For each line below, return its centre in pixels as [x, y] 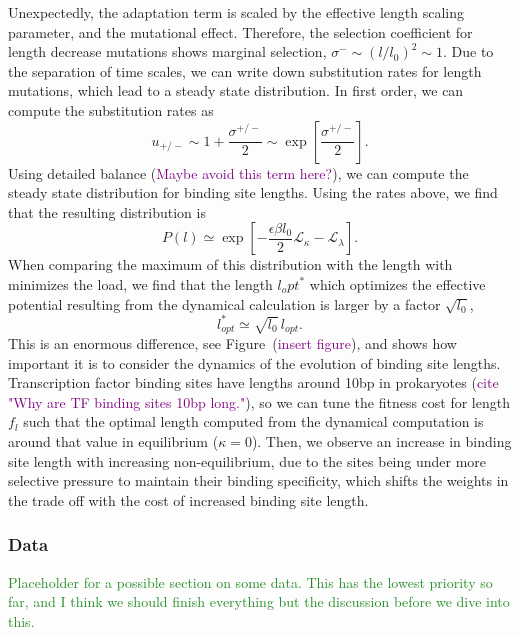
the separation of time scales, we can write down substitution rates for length [245, 70]
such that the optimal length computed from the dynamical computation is [253, 421]
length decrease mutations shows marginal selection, [167, 51]
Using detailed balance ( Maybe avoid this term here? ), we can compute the [238, 172]
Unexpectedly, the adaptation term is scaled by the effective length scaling [236, 12]
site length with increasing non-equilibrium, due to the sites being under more [247, 460]
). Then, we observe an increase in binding [381, 441]
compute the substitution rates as [111, 109]
